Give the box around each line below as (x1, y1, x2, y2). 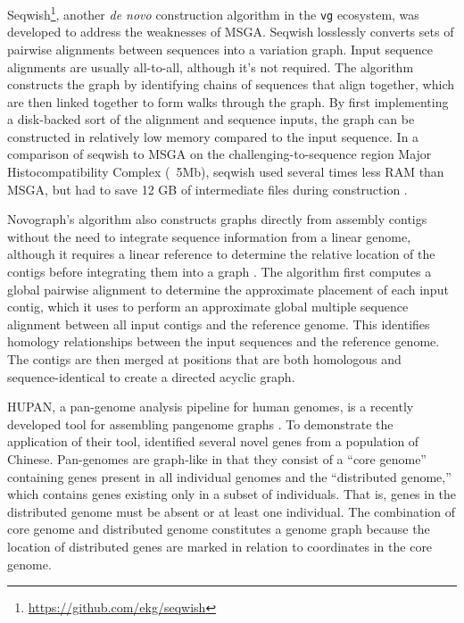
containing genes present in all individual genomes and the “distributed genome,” (7, 467, 452, 486)
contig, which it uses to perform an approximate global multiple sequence (7, 297, 409, 316)
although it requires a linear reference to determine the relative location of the (7, 245, 435, 263)
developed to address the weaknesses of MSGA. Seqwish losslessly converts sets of (7, 22, 454, 41)
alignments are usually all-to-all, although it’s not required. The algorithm (7, 57, 414, 76)
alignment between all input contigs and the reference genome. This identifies (7, 314, 430, 333)
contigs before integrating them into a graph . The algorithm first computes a (7, 262, 432, 281)
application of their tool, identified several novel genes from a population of (7, 432, 419, 451)
